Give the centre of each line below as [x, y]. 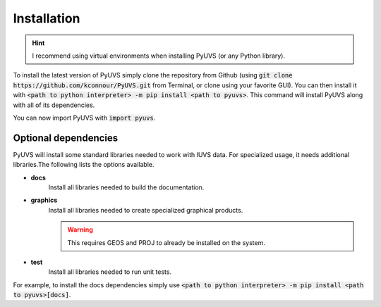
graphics [44, 200]
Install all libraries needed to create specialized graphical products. [146, 210]
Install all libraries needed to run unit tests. [110, 272]
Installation [47, 18]
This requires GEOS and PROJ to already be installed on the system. [167, 242]
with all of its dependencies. [54, 105]
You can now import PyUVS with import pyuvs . [84, 118]
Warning [80, 230]
